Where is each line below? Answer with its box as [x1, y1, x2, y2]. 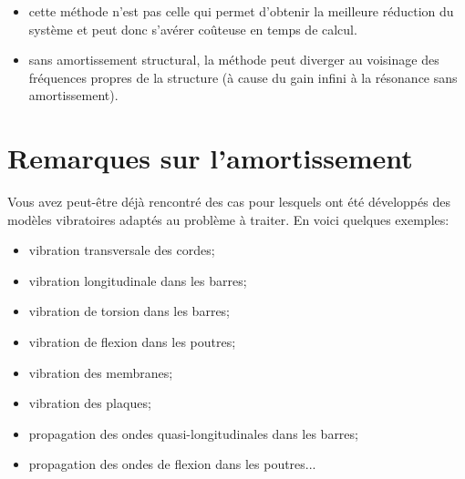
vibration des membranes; [28, 362, 173, 382]
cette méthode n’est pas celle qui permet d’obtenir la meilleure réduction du [28, 2, 454, 20]
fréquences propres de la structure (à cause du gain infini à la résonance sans [28, 67, 458, 87]
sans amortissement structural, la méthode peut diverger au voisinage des [28, 50, 439, 69]
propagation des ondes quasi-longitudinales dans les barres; [28, 423, 358, 443]
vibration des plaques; [28, 393, 151, 413]
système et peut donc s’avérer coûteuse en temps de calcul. [28, 19, 357, 38]
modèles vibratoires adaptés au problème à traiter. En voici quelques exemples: [7, 209, 449, 229]
